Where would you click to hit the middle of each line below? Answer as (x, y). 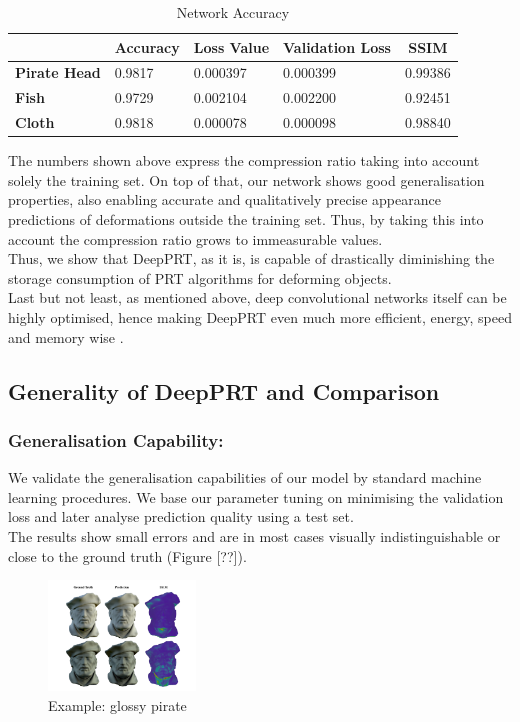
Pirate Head (58, 72)
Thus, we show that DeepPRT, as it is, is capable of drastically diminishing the (251, 258)
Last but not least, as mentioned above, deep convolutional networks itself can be (257, 297)
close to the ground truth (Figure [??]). (127, 555)
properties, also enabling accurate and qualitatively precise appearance (224, 199)
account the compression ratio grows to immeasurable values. (195, 238)
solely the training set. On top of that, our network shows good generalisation (246, 179)
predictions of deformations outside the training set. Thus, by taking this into (246, 219)
